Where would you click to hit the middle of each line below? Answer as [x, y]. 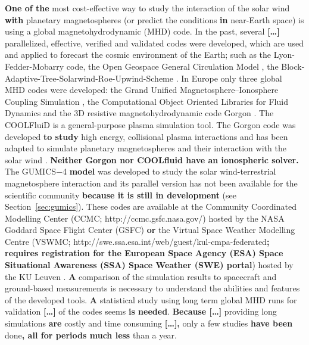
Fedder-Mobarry [35, 66]
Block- [293, 66]
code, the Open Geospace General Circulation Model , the [172, 66]
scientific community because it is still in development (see [121, 195]
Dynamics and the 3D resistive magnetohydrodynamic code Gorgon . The [139, 113]
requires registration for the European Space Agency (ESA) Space [144, 253]
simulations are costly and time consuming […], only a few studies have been [149, 323]
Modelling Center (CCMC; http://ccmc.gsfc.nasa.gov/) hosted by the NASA [145, 218]
